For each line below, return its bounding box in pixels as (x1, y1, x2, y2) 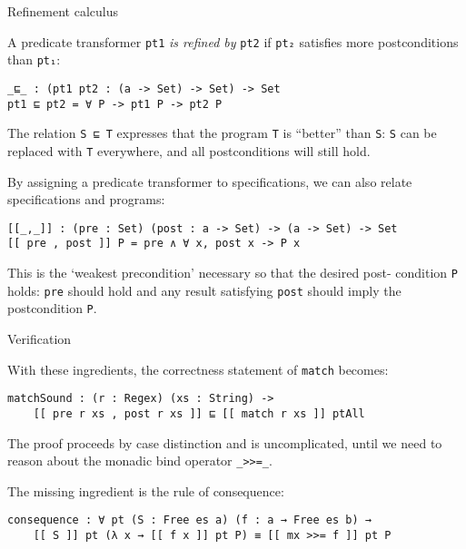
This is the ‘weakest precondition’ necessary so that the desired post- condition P (7, 263, 458, 282)
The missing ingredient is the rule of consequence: (7, 481, 284, 500)
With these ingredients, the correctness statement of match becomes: (7, 359, 389, 378)
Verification (7, 329, 72, 348)
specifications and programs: (7, 190, 165, 209)
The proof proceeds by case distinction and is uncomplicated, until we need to (7, 433, 442, 452)
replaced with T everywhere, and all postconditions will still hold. (7, 141, 371, 160)
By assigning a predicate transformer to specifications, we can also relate (7, 172, 412, 191)
